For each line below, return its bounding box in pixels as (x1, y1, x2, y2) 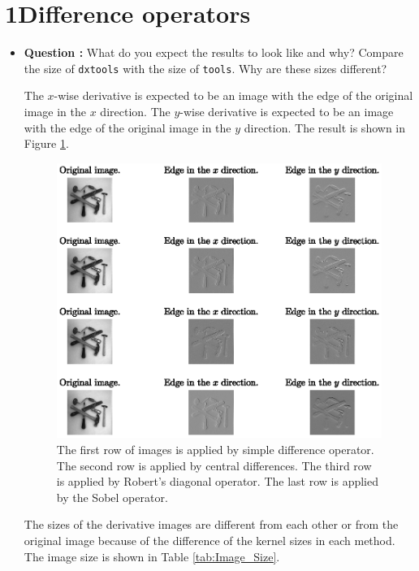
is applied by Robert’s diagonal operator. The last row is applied (56, 473, 378, 490)
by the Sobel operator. (56, 488, 168, 505)
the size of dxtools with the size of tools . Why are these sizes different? (24, 59, 387, 76)
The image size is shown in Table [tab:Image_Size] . (24, 547, 280, 565)
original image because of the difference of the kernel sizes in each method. (24, 531, 395, 548)
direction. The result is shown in (244, 119, 406, 136)
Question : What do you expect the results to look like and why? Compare (24, 44, 404, 61)
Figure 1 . (24, 135, 69, 152)
